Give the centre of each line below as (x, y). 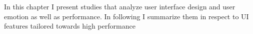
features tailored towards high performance (70, 26)
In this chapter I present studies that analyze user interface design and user (120, 6)
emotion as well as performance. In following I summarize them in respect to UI (126, 16)
